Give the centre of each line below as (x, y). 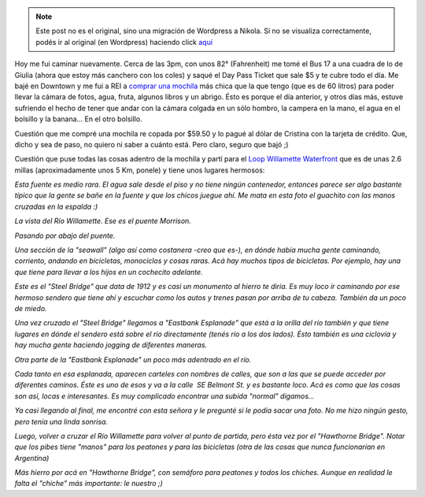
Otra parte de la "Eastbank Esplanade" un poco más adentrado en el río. (133, 359)
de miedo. (31, 308)
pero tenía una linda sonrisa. (61, 421)
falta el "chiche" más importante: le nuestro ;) (89, 484)
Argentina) (32, 458)
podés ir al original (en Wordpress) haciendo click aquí (124, 42)
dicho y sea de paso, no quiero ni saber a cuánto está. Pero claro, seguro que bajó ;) (152, 144)
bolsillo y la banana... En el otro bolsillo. (78, 119)
